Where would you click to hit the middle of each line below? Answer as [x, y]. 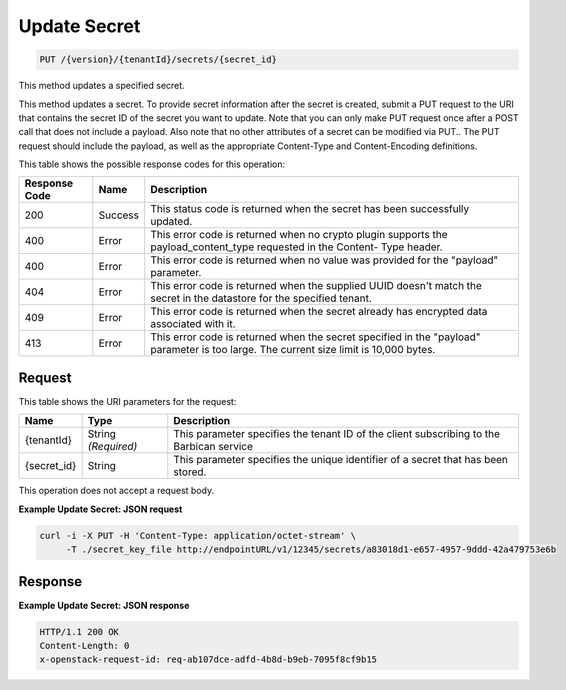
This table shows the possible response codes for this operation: [152, 164]
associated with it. [193, 324]
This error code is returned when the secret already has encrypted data [319, 312]
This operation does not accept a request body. [116, 491]
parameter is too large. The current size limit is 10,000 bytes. [293, 350]
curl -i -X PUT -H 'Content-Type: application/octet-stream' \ [198, 535]
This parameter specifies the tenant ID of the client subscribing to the [336, 434]
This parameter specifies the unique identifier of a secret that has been [341, 460]
